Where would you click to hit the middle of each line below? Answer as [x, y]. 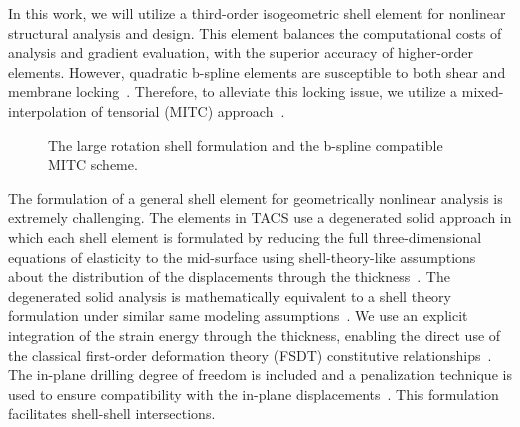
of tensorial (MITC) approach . [188, 110]
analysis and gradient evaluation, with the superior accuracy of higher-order [240, 52]
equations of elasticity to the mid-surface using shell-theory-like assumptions [242, 256]
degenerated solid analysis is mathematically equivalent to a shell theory [230, 295]
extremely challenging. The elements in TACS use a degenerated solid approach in [260, 217]
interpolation [47, 110]
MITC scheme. [93, 164]
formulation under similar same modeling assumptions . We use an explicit [238, 315]
